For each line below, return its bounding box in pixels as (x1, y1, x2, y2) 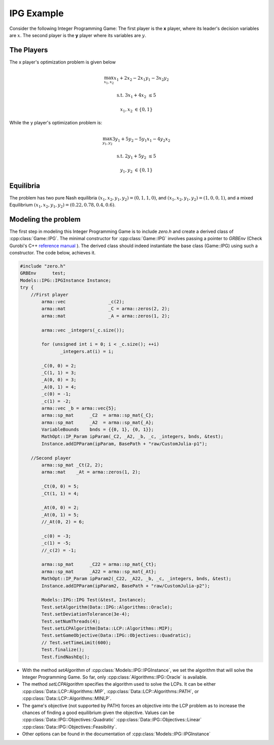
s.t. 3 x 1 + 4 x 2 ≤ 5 (117, 92, 156, 99)
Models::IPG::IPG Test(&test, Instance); (41, 597, 146, 603)
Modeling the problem (9, 215, 81, 223)
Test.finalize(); (41, 647, 85, 653)
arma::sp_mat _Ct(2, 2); (41, 462, 104, 468)
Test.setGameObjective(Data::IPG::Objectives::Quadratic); (41, 632, 192, 638)
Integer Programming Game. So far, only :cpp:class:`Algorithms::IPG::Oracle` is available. (22, 674, 208, 680)
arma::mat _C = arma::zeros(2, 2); (41, 306, 170, 312)
